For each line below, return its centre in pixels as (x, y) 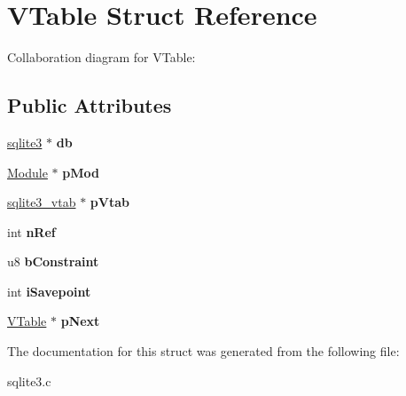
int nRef (31, 231)
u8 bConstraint (53, 261)
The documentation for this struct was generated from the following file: (203, 351)
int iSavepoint (49, 291)
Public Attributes (90, 105)
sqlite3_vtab (42, 202)
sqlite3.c (29, 380)
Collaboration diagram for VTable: (101, 57)
